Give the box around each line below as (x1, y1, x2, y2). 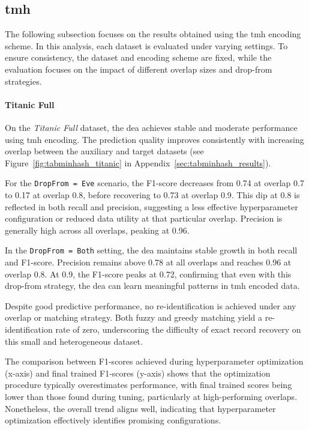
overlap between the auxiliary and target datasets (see (5, 145, 204, 157)
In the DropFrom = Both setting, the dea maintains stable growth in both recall (5, 244, 298, 256)
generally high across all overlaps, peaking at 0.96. (5, 223, 190, 236)
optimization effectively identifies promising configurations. (5, 414, 221, 426)
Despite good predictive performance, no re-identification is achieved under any (5, 299, 296, 312)
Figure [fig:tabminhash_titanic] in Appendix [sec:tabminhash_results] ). (5, 156, 271, 169)
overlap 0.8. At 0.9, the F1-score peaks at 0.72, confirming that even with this (5, 267, 292, 280)
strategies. (5, 74, 42, 87)
